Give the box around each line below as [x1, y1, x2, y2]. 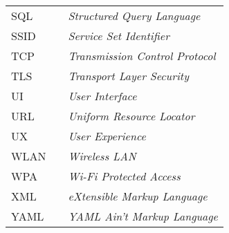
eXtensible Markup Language [68, 188, 208, 204]
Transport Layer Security [68, 68, 189, 84]
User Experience [68, 128, 146, 144]
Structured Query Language [68, 8, 201, 24]
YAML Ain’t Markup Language [68, 208, 218, 224]
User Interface [68, 88, 137, 104]
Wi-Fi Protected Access [68, 168, 181, 184]
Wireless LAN [68, 148, 136, 164]
